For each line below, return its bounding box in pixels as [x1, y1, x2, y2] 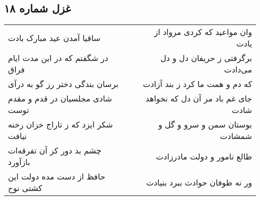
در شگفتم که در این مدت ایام [8, 52, 108, 64]
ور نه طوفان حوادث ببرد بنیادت [146, 176, 252, 188]
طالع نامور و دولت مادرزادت [155, 150, 252, 162]
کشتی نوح [8, 182, 42, 194]
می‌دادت [224, 63, 252, 75]
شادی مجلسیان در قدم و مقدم [8, 92, 112, 104]
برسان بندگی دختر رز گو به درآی [8, 78, 118, 90]
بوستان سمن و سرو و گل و [158, 118, 252, 130]
